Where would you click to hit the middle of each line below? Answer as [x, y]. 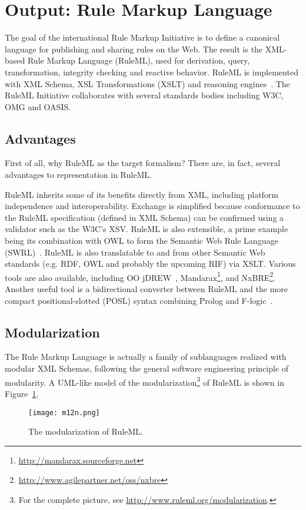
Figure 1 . [22, 393]
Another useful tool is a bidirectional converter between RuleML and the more [147, 289]
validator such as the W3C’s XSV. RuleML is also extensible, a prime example [147, 229]
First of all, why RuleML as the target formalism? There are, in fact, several [143, 163]
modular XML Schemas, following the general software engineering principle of [147, 368]
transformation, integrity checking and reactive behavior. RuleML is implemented [152, 72]
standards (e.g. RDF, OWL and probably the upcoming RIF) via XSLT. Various [150, 264]
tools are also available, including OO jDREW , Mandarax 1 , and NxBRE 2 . [140, 276]
